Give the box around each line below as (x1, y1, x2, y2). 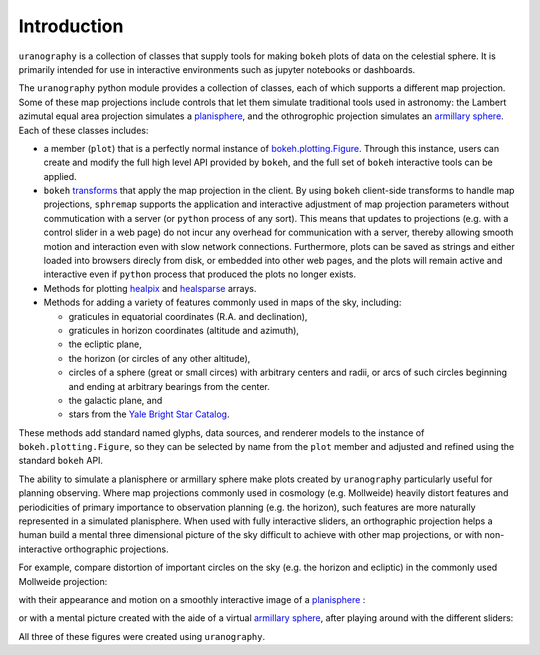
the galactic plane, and (68, 394, 163, 406)
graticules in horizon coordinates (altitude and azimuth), (68, 324, 300, 336)
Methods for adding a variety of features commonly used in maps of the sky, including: (43, 296, 402, 309)
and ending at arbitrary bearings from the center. (68, 380, 270, 392)
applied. (43, 170, 77, 182)
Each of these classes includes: (18, 124, 149, 136)
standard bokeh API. (18, 455, 104, 467)
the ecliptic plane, (68, 338, 142, 350)
